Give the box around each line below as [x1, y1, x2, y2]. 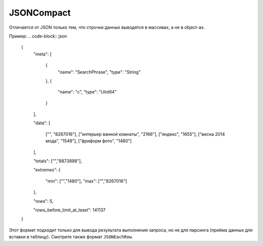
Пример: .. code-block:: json [9, 33, 67, 39]
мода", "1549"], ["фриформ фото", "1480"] [45, 138, 132, 144]
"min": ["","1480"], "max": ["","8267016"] [45, 178, 127, 184]
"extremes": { [33, 167, 61, 173]
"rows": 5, [33, 198, 54, 204]
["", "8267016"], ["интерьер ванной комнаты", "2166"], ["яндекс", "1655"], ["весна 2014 [45, 131, 225, 137]
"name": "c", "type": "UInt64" [57, 89, 117, 95]
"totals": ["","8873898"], [33, 158, 82, 164]
